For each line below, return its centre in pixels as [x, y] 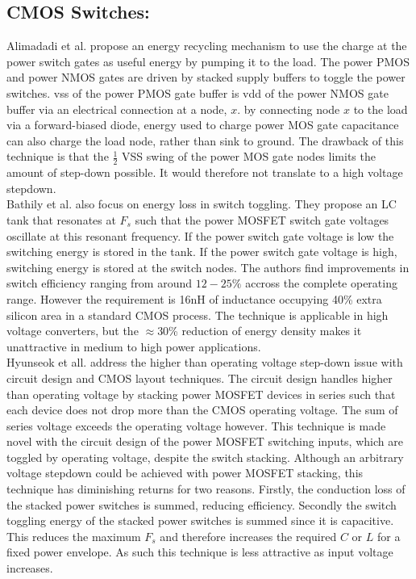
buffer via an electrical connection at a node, [117, 109]
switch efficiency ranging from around [100, 283]
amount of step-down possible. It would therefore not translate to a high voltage [205, 172]
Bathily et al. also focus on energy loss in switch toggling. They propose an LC [202, 204]
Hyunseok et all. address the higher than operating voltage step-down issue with [205, 362]
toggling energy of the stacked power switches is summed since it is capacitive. [200, 520]
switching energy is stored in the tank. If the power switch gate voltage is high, [202, 252]
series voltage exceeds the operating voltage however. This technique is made [196, 425]
